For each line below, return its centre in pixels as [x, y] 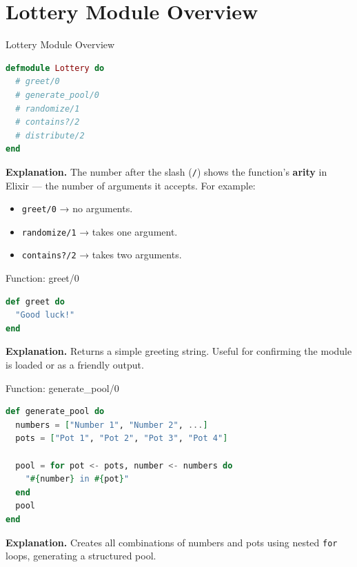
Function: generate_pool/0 [62, 388]
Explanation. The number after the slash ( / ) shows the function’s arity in [166, 171]
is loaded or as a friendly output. [75, 365]
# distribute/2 [50, 135]
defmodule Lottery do [55, 68]
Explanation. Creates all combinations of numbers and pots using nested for [172, 542]
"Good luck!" [45, 315]
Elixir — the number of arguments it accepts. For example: [131, 185]
